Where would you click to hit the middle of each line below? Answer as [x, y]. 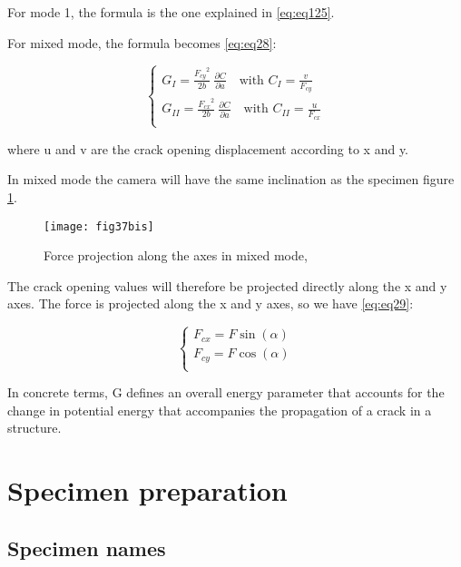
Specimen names [87, 547]
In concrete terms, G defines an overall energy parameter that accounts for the [226, 392]
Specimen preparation [147, 490]
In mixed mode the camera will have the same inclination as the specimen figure [231, 179]
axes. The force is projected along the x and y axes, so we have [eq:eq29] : [211, 303]
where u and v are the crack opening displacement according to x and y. [208, 148]
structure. [34, 428]
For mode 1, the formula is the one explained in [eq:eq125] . [171, 12]
